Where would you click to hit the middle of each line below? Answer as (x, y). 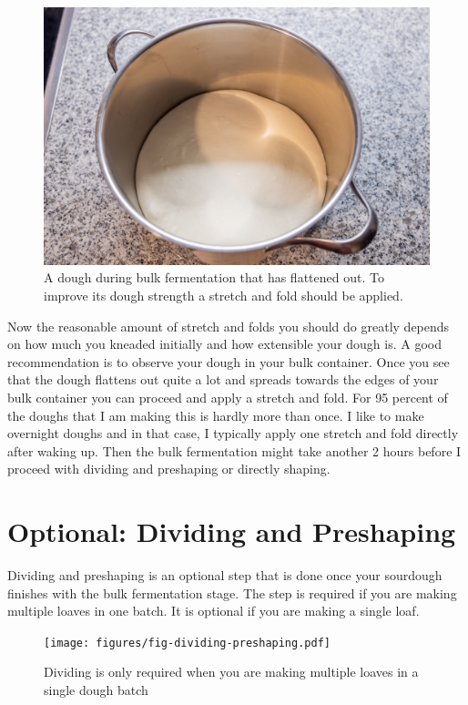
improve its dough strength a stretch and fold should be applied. (224, 295)
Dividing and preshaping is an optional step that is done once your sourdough (225, 575)
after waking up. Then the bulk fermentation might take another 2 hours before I (234, 450)
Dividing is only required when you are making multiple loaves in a (231, 672)
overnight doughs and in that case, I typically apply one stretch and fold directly (233, 433)
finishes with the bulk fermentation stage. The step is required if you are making (232, 593)
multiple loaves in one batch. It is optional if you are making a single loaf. (214, 611)
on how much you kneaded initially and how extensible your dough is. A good (225, 344)
